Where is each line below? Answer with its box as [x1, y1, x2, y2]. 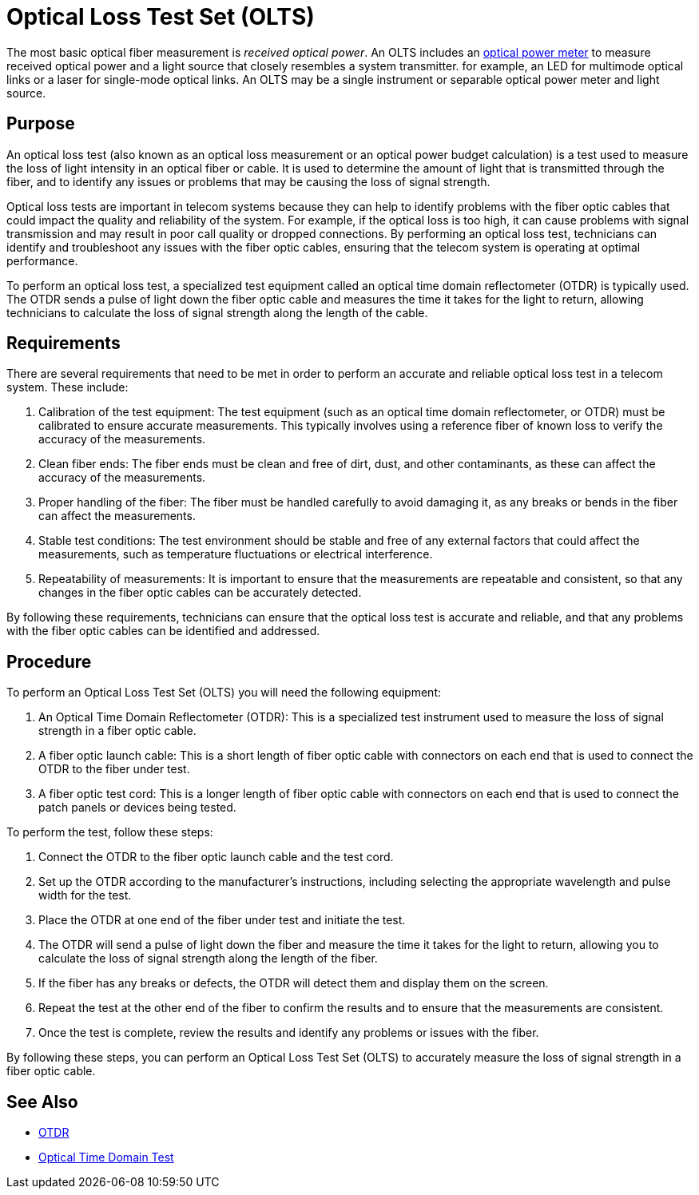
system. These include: [6, 380, 129, 395]
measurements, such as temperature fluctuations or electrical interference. [38, 547, 433, 562]
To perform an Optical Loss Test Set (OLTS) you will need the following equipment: [6, 685, 441, 700]
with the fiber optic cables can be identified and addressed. [6, 624, 320, 638]
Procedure [6, 651, 92, 672]
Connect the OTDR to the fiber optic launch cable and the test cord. [38, 850, 394, 864]
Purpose [6, 113, 75, 134]
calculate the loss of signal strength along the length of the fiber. [38, 951, 378, 966]
